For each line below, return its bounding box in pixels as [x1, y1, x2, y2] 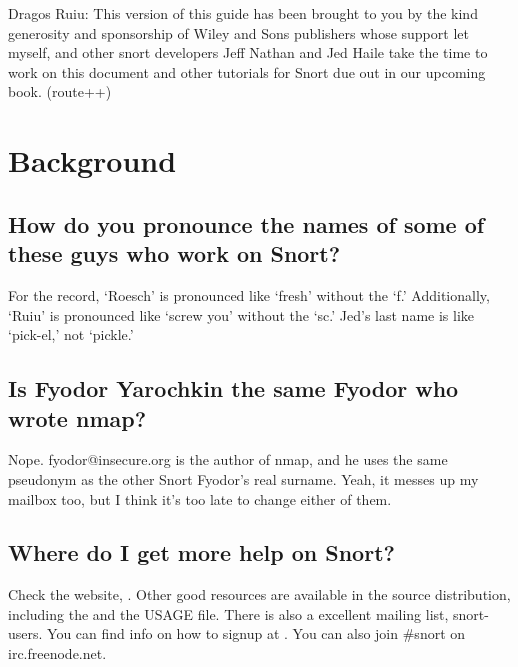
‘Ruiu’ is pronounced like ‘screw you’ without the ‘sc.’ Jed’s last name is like [8, 304, 475, 325]
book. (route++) [8, 81, 112, 102]
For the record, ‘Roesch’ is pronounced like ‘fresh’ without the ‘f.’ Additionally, [8, 284, 490, 305]
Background [8, 140, 177, 181]
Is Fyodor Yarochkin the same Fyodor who [8, 373, 459, 404]
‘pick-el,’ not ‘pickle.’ [8, 324, 134, 345]
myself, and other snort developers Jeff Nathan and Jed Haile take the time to [8, 42, 488, 63]
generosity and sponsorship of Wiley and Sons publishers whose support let [8, 22, 469, 43]
